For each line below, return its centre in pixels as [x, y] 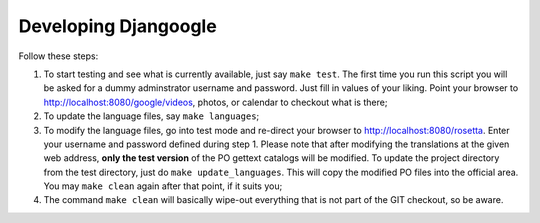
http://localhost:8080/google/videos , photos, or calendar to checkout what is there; [215, 102]
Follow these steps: [58, 56]
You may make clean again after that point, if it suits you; [163, 186]
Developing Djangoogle [117, 26]
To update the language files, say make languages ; [151, 116]
